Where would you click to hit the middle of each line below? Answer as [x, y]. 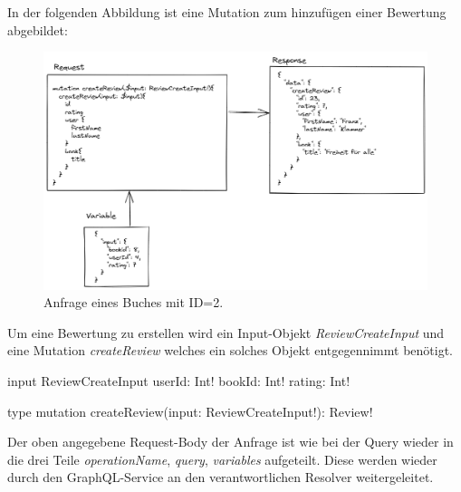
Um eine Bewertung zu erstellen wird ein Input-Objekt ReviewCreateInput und [226, 332]
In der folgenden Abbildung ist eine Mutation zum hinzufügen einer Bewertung [227, 12]
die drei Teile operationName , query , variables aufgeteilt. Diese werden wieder [222, 459]
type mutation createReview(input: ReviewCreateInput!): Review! [190, 411]
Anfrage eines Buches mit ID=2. [134, 302]
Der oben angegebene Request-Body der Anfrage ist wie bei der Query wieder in [230, 442]
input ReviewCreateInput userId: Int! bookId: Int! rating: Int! [179, 381]
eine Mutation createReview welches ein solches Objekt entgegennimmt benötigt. [230, 350]
